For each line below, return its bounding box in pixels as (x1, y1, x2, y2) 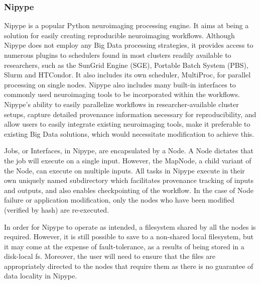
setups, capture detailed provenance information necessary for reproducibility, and (4, 109, 256, 119)
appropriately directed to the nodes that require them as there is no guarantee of (4, 260, 253, 271)
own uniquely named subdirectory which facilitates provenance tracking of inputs (4, 175, 254, 185)
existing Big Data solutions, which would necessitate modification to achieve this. (4, 128, 254, 139)
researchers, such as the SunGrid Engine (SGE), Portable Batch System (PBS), (4, 59, 248, 70)
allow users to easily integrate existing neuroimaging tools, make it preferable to (4, 119, 250, 129)
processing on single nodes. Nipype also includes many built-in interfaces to (4, 79, 236, 89)
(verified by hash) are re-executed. (4, 204, 109, 215)
